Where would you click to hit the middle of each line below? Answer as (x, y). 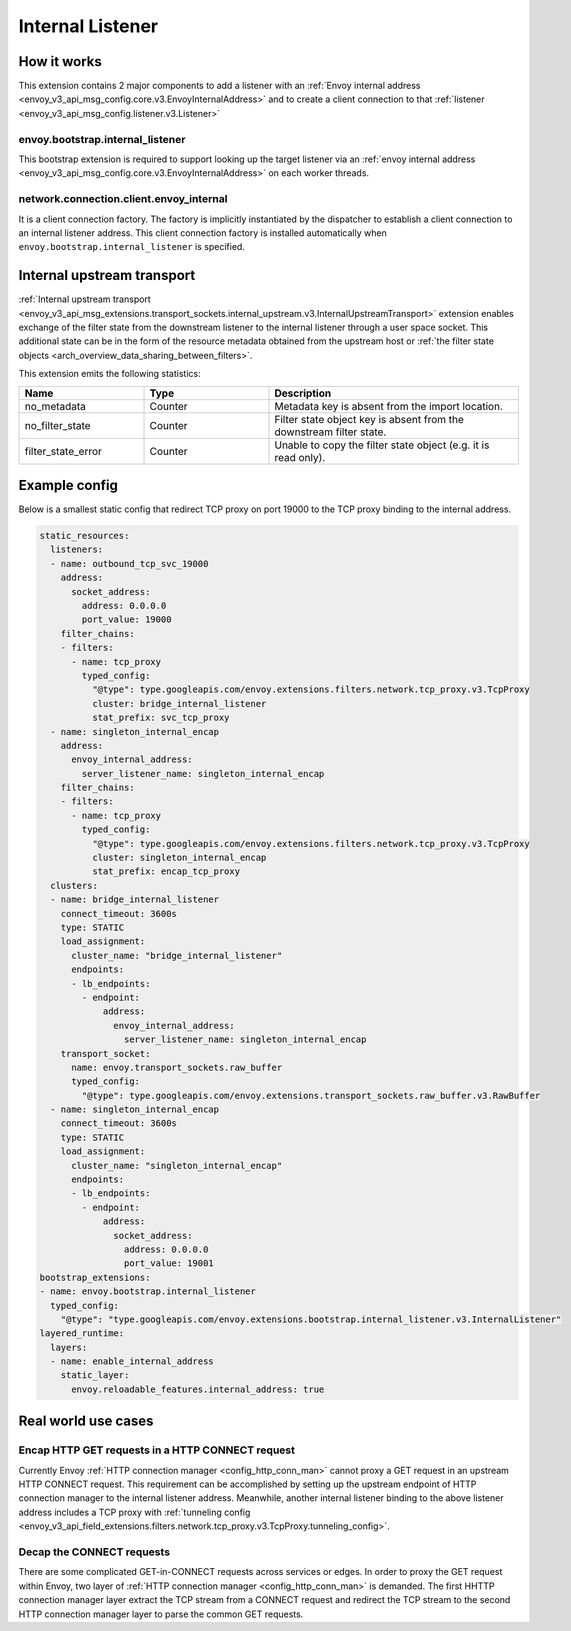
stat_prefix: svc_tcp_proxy (160, 718)
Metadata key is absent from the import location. (389, 406)
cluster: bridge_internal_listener (179, 703)
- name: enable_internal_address (132, 1361)
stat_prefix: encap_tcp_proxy (165, 871)
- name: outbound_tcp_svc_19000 (129, 563)
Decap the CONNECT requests (94, 1552)
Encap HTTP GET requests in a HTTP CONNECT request (156, 1450)
